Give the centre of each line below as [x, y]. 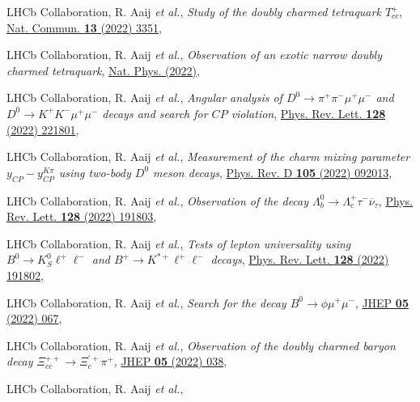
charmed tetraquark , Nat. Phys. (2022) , [103, 70]
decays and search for [155, 113]
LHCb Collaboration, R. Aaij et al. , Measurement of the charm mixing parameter [208, 157]
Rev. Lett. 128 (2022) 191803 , [82, 216]
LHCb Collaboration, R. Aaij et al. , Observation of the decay [158, 200]
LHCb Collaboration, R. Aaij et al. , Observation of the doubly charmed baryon [201, 345]
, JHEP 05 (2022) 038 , [170, 361]
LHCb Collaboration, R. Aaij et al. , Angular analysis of [144, 97]
